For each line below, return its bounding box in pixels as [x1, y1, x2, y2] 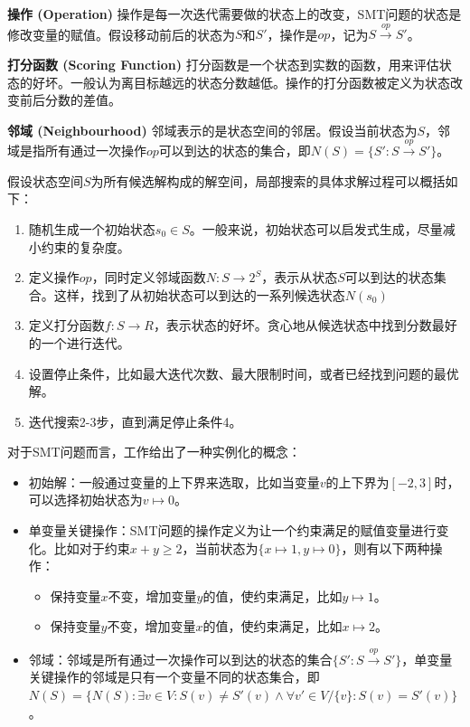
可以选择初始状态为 [28, 490, 143, 509]
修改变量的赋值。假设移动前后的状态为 [7, 24, 235, 43]
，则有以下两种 [341, 538, 430, 557]
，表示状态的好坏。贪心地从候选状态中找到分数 [153, 316, 432, 335]
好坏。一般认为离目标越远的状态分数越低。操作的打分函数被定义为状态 [32, 72, 450, 91]
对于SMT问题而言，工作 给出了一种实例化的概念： [7, 442, 301, 461]
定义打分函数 [28, 316, 105, 335]
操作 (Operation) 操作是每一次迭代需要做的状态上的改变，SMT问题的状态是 [7, 5, 462, 23]
